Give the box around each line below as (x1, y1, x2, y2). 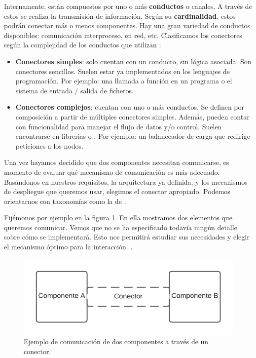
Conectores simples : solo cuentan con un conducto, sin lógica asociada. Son (15, 56, 252, 66)
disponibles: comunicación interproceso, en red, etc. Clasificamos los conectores (4, 30, 242, 40)
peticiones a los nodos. (15, 140, 83, 151)
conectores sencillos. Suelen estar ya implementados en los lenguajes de (15, 66, 230, 76)
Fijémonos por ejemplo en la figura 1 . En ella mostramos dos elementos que (4, 212, 232, 223)
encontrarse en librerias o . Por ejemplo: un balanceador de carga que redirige (15, 131, 250, 141)
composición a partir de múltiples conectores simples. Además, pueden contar (15, 111, 250, 121)
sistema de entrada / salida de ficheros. (15, 85, 134, 95)
